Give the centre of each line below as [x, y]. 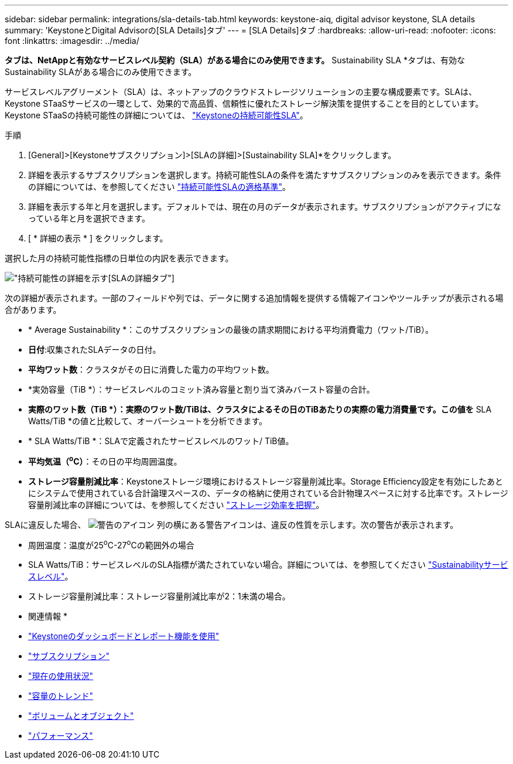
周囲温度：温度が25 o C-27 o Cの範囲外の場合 [111, 544]
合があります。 [33, 310]
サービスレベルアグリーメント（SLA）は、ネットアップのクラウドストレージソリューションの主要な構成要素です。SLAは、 [241, 92]
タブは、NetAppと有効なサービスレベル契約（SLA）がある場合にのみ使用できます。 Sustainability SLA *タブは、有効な [235, 60]
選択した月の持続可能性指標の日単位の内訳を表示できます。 [119, 258]
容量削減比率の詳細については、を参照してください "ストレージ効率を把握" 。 [176, 504]
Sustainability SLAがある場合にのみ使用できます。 [101, 72]
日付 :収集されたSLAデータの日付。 [95, 349]
